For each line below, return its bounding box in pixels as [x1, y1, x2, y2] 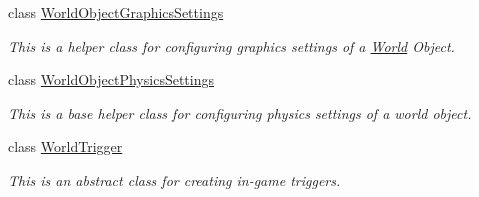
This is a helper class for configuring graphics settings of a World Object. [8, 35, 455, 56]
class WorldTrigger [8, 136, 123, 157]
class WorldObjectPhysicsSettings [8, 69, 214, 90]
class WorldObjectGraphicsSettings [8, 2, 224, 22]
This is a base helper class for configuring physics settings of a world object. [8, 102, 472, 123]
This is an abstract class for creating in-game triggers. [8, 169, 341, 190]
